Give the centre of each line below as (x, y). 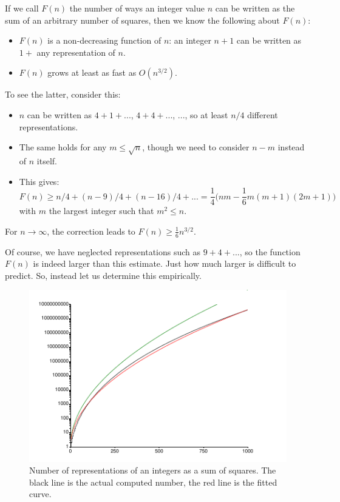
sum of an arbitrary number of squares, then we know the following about (142, 20)
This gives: (39, 181)
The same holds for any (63, 147)
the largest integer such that (101, 211)
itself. (47, 160)
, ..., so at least (200, 114)
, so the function (270, 251)
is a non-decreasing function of (104, 40)
